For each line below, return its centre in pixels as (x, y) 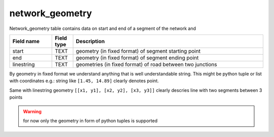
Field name (26, 41)
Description (90, 41)
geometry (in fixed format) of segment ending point (137, 57)
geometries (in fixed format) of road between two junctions (147, 64)
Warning (32, 111)
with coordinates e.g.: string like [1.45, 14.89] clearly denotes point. (84, 81)
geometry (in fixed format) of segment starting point (138, 51)
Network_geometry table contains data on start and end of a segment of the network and (103, 28)
